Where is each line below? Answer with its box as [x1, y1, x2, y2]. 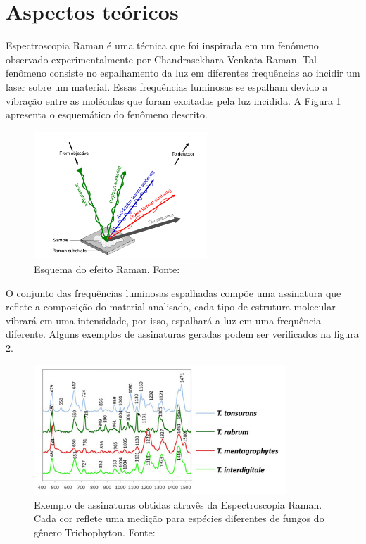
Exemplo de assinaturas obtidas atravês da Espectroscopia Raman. [34, 497, 322, 512]
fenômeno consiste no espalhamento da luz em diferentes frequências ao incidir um [6, 65, 360, 80]
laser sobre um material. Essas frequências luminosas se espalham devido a [6, 79, 328, 94]
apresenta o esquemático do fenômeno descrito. [6, 107, 208, 122]
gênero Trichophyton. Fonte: [34, 525, 156, 540]
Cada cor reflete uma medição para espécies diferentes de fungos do [34, 511, 324, 526]
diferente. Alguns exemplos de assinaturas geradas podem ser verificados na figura [6, 327, 359, 341]
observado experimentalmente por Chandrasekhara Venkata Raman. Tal [6, 51, 317, 66]
